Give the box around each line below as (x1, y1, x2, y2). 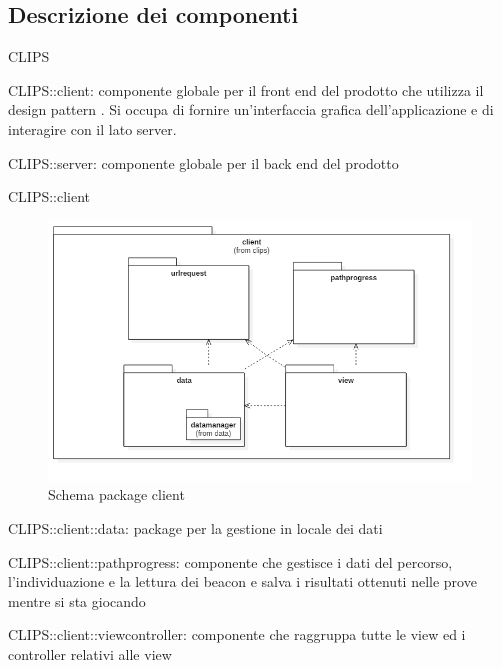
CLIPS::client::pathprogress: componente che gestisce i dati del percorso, (8, 551, 453, 572)
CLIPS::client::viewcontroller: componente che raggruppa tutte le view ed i (8, 624, 466, 645)
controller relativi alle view (8, 643, 172, 664)
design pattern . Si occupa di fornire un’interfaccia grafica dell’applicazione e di (8, 99, 494, 120)
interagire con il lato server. (8, 118, 177, 139)
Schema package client (48, 484, 185, 505)
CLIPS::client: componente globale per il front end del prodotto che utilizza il (8, 79, 484, 100)
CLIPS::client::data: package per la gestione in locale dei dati (8, 517, 383, 538)
